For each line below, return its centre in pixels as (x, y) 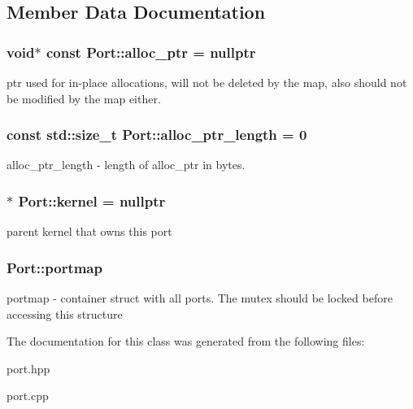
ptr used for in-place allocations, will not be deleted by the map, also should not (207, 82)
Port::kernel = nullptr (92, 200)
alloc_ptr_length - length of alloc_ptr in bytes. (126, 165)
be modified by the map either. (84, 98)
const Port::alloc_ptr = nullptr (151, 52)
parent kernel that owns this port (89, 231)
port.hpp (28, 368)
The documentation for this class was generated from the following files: (186, 341)
